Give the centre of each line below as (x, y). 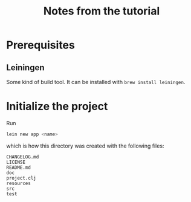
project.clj (21, 178)
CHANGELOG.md (23, 157)
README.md (19, 168)
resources (19, 183)
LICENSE (16, 162)
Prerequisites (41, 45)
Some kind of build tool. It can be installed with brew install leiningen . (96, 82)
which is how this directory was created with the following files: (85, 146)
